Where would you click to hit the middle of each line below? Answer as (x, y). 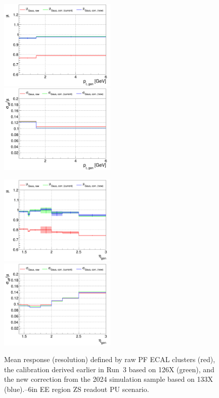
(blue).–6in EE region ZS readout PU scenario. (77, 389)
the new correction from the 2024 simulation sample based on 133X (108, 379)
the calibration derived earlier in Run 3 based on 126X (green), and (109, 369)
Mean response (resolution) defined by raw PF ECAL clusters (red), (110, 359)
